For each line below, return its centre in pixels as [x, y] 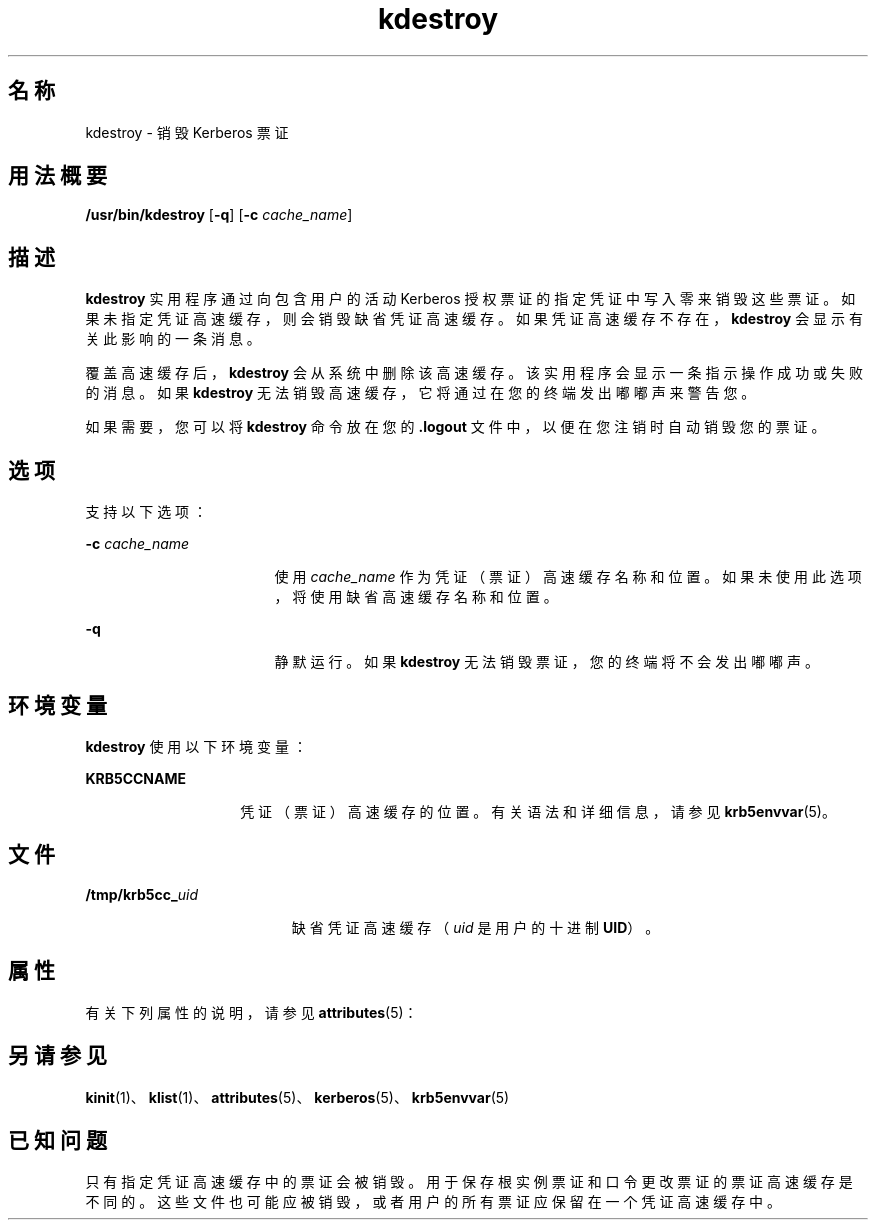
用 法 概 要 [57, 176]
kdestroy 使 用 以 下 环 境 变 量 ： [196, 746]
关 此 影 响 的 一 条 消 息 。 [173, 339]
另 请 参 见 [57, 1056]
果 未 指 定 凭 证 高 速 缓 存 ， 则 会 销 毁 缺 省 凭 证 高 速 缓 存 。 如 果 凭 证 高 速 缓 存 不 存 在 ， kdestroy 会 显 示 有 [474, 319]
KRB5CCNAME [136, 778]
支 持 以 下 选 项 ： [146, 512]
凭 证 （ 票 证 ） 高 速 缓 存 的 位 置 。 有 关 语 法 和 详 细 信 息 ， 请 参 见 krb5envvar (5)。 [538, 811]
